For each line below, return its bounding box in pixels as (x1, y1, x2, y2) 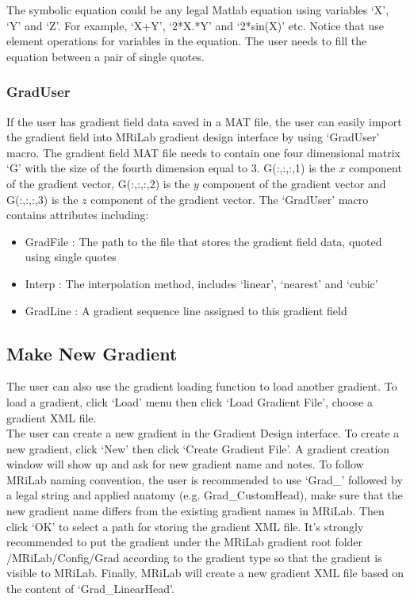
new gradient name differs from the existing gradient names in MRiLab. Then (6, 503, 385, 519)
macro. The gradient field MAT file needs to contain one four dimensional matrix (6, 144, 400, 160)
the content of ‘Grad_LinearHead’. (6, 580, 174, 597)
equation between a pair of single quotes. (6, 48, 205, 64)
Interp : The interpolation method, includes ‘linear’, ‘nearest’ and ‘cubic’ (25, 275, 378, 291)
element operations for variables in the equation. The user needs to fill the (6, 33, 367, 49)
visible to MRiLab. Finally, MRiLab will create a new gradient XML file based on (6, 564, 404, 581)
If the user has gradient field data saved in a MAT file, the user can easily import (6, 113, 402, 129)
